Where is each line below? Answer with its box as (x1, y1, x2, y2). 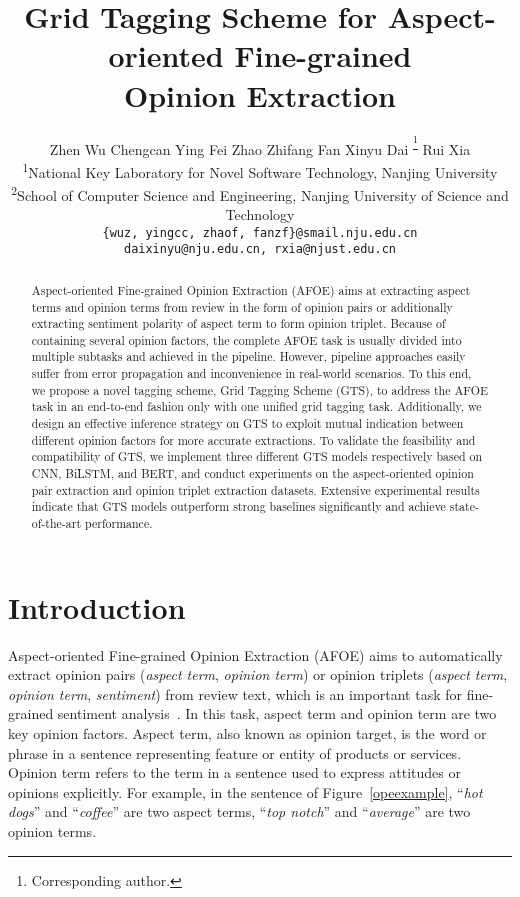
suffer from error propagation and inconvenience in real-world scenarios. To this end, (31, 365, 472, 382)
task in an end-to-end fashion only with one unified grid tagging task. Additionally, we (31, 398, 482, 415)
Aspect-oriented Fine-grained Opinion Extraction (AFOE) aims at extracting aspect (31, 281, 471, 298)
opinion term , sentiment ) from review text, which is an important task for (8, 683, 462, 704)
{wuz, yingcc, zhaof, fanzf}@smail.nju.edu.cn (102, 225, 418, 240)
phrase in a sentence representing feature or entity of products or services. (8, 742, 462, 763)
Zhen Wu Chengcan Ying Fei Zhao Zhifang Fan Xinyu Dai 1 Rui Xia (49, 132, 471, 159)
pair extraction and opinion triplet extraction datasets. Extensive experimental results (31, 481, 480, 498)
